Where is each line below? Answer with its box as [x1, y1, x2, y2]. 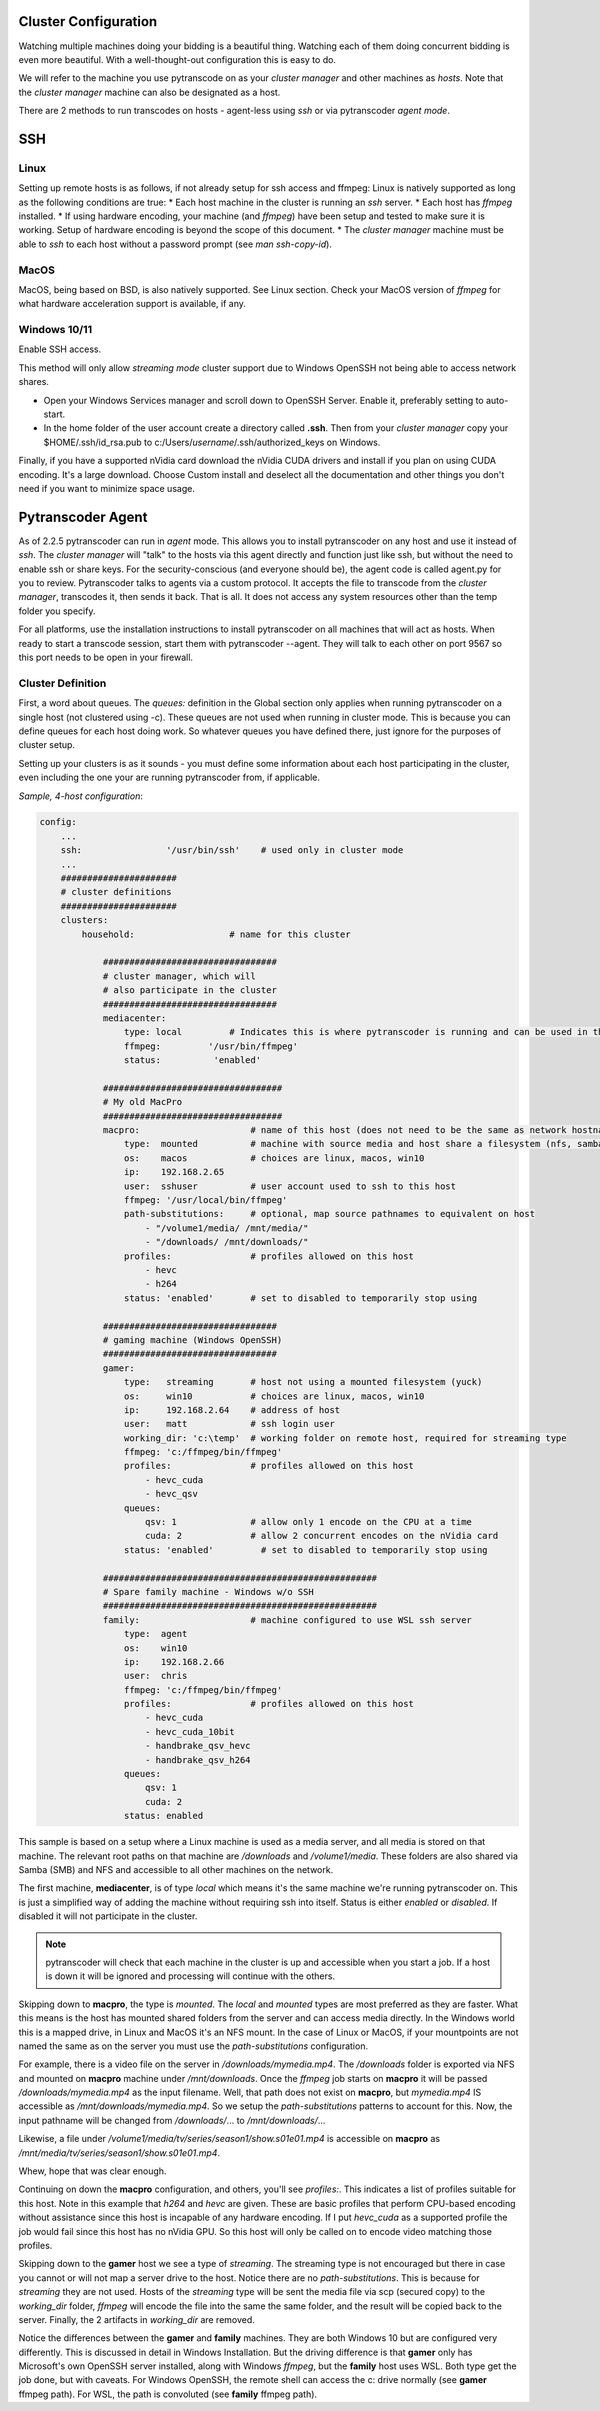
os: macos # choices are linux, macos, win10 [123, 1152, 425, 1164]
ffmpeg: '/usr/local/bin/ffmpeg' [123, 1195, 288, 1206]
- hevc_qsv [145, 1488, 199, 1500]
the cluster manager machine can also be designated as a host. [18, 86, 281, 98]
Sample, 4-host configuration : [18, 790, 144, 802]
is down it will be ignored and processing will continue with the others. [45, 1970, 335, 1982]
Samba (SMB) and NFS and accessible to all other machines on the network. [18, 1863, 334, 1875]
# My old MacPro [102, 1096, 183, 1108]
